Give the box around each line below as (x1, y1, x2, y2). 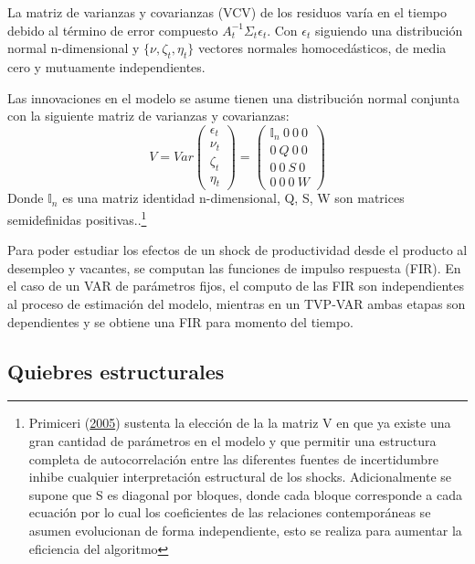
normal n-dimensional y (7, 38, 140, 58)
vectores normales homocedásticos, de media (197, 38, 447, 58)
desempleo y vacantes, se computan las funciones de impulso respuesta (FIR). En (7, 258, 461, 277)
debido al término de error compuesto (7, 20, 218, 39)
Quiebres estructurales (7, 356, 225, 385)
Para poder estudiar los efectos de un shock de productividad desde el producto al (7, 240, 468, 260)
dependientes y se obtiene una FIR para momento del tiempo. (7, 312, 354, 331)
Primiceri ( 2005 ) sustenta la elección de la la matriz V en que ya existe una (28, 413, 451, 432)
